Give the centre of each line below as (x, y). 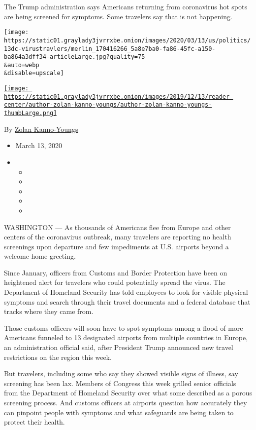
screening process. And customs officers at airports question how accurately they (126, 402)
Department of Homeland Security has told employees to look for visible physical (126, 292)
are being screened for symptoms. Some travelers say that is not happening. (118, 16)
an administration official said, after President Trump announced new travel (119, 347)
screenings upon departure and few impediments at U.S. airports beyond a (116, 246)
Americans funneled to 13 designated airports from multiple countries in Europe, (126, 337)
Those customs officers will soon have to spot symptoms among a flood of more (124, 328)
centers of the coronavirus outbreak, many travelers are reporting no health (118, 237)
